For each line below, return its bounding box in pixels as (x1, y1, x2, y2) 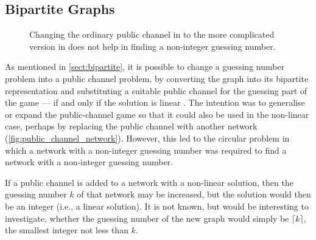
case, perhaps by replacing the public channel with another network (5, 120, 258, 132)
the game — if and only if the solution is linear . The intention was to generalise (5, 96, 305, 109)
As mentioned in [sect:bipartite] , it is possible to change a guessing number (5, 60, 285, 73)
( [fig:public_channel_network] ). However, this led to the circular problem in (5, 131, 290, 144)
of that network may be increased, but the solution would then (77, 188, 311, 201)
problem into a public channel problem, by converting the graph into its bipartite (5, 72, 309, 84)
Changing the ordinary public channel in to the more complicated (29, 28, 275, 41)
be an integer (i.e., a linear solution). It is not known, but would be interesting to (5, 199, 309, 212)
